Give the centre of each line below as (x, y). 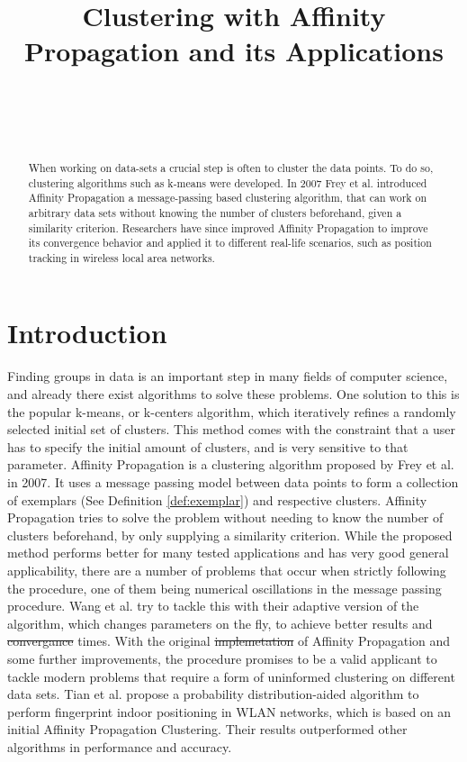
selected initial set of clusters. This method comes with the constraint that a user (232, 429)
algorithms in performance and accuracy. (120, 746)
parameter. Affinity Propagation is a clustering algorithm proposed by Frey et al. (231, 464)
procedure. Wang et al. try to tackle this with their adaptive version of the (213, 606)
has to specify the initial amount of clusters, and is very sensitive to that (208, 446)
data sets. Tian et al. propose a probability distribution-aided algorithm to (213, 694)
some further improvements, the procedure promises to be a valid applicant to (222, 658)
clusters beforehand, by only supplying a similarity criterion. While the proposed (230, 535)
